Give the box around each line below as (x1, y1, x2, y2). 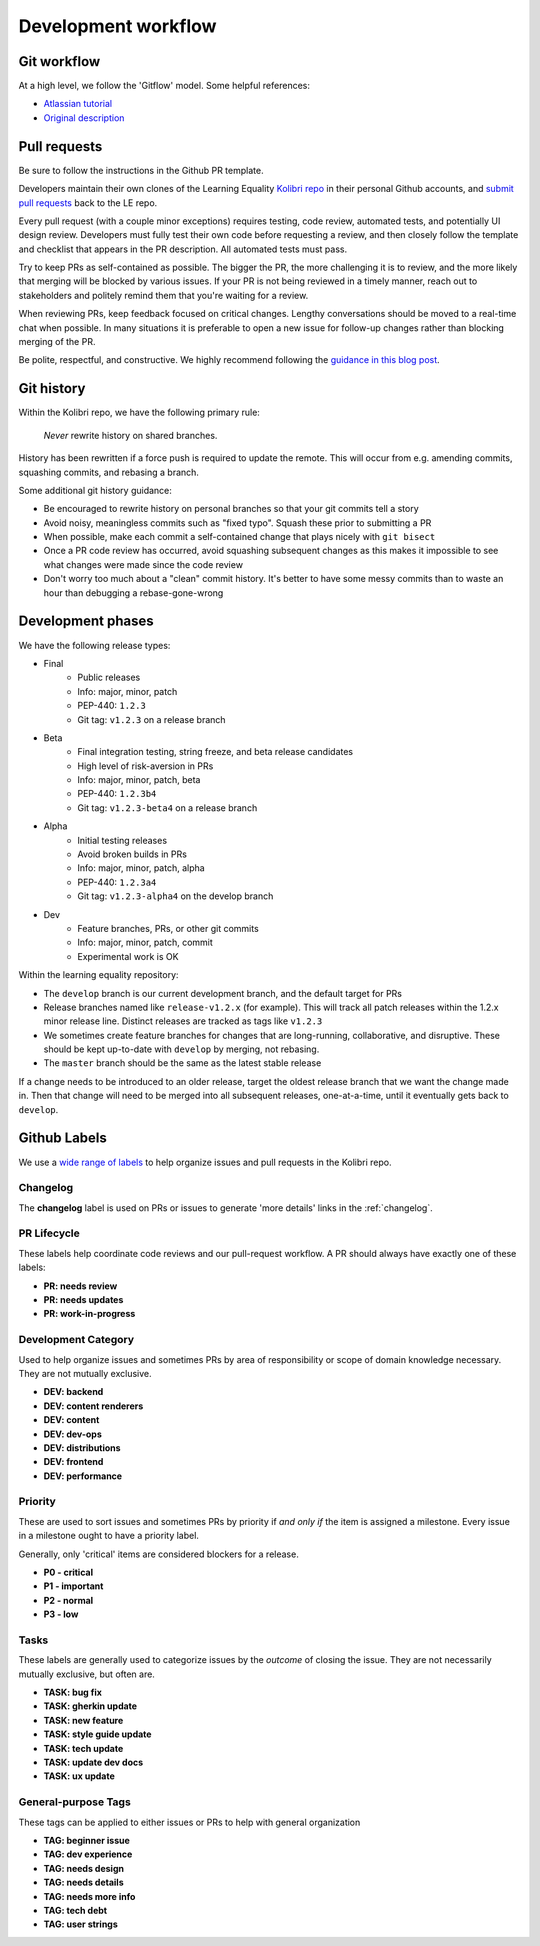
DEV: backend (43, 1386, 104, 1398)
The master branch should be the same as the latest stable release (43, 1057, 322, 1069)
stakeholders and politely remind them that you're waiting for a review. (18, 289, 309, 301)
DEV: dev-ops (43, 1428, 102, 1440)
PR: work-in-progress (43, 1308, 136, 1320)
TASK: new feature (43, 1714, 124, 1726)
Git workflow (18, 53, 101, 70)
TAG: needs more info (43, 1890, 136, 1902)
